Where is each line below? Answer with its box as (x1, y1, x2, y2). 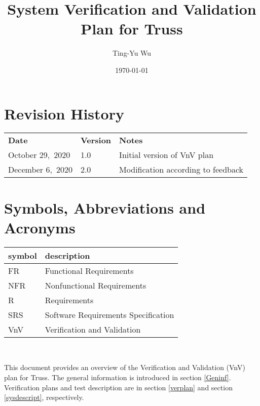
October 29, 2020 (8, 149, 70, 161)
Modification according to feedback (119, 164, 244, 176)
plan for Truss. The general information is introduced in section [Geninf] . (4, 372, 231, 382)
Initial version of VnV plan (119, 149, 214, 161)
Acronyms (4, 217, 76, 237)
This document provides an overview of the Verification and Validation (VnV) (4, 362, 245, 373)
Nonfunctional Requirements (45, 279, 146, 291)
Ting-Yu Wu (112, 48, 152, 58)
